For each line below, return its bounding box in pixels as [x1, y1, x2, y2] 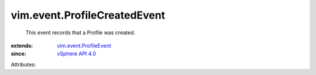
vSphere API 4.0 [57, 50, 97, 58]
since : [11, 50, 26, 58]
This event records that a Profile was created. [25, 29, 136, 36]
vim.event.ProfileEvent [57, 42, 111, 49]
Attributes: [11, 61, 36, 68]
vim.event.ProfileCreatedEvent [11, 9, 166, 22]
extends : [11, 42, 33, 49]
